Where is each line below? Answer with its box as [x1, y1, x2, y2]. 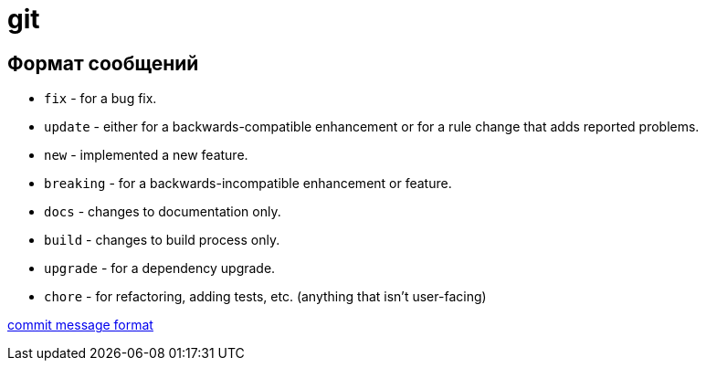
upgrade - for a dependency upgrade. [44, 260, 276, 277]
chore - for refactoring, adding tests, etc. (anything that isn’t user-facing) [44, 289, 487, 305]
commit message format [7, 317, 153, 333]
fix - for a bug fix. [44, 90, 157, 107]
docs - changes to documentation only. [44, 204, 281, 220]
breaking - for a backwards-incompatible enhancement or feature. [44, 175, 452, 192]
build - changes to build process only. [44, 232, 280, 248]
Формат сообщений [7, 51, 199, 75]
